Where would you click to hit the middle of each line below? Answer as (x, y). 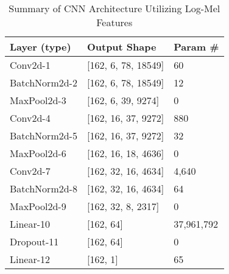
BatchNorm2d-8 (44, 188)
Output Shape (122, 47)
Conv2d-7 (30, 171)
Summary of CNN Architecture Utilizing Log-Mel (114, 8)
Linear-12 (30, 259)
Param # (196, 47)
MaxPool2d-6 (38, 153)
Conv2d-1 (30, 65)
